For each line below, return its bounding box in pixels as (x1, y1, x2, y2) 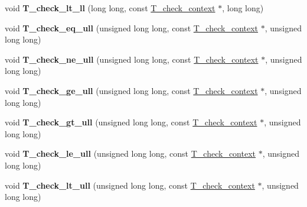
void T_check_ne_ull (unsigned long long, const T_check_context (5, 53, 259, 65)
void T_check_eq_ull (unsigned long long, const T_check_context (5, 21, 259, 34)
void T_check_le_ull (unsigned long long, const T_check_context (5, 147, 256, 160)
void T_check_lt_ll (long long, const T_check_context (5, 2, 215, 14)
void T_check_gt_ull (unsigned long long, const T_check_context (5, 116, 257, 128)
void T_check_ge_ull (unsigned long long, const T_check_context (5, 84, 258, 96)
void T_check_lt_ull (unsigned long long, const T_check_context (5, 179, 255, 191)
